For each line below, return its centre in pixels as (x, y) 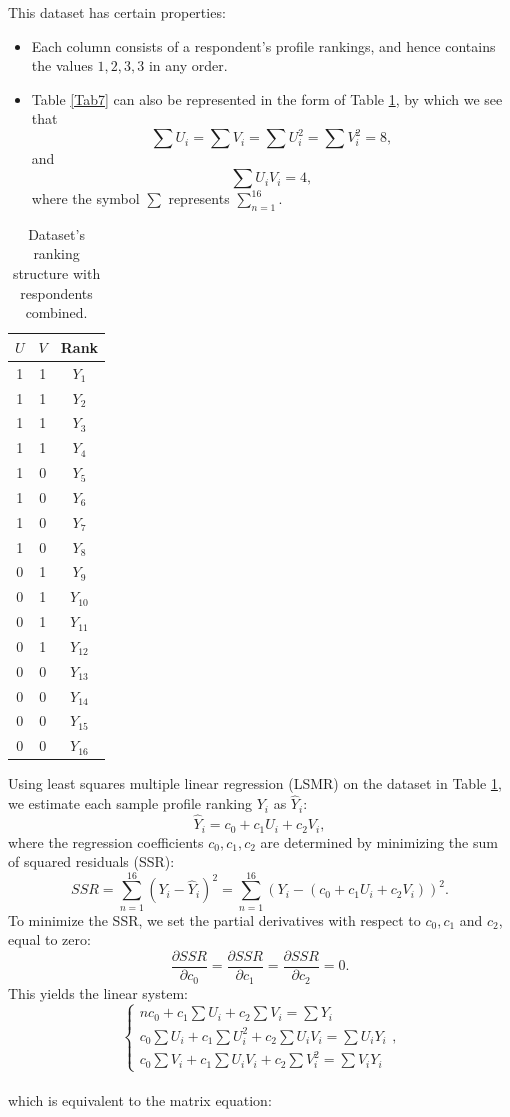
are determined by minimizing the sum (379, 841)
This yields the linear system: (98, 992)
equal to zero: (49, 939)
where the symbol (85, 198)
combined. (56, 312)
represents (199, 198)
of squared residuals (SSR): (91, 861)
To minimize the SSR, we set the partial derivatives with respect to (214, 919)
